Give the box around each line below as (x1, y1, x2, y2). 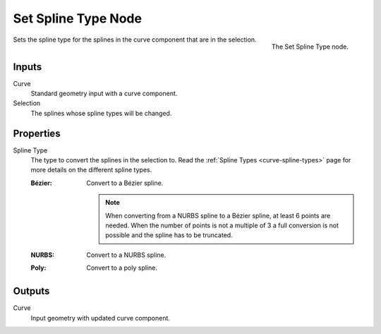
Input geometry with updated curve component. (30, 314, 171, 322)
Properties (13, 127, 61, 139)
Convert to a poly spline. (86, 263, 158, 272)
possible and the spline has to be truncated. (105, 231, 233, 239)
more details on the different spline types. (30, 166, 152, 174)
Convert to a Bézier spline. (86, 179, 164, 187)
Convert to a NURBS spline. (86, 251, 167, 259)
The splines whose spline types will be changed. (30, 109, 172, 117)
